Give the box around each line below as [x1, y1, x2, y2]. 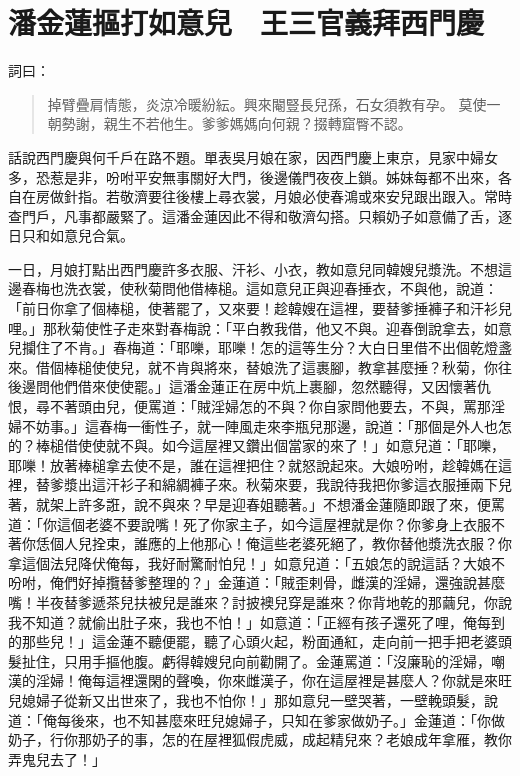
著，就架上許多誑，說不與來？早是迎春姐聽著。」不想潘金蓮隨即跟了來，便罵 [8, 494, 505, 514]
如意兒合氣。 [49, 225, 134, 246]
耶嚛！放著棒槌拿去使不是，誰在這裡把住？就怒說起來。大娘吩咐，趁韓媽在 [8, 454, 498, 475]
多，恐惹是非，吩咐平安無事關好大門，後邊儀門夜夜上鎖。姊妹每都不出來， [8, 166, 498, 187]
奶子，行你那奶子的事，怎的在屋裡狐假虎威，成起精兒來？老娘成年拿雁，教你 [8, 729, 512, 750]
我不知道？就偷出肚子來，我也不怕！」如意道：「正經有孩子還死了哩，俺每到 [8, 611, 505, 632]
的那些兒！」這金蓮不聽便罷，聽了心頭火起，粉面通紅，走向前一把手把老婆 [8, 631, 498, 652]
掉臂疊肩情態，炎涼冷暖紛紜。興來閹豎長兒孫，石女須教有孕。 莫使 [47, 93, 487, 114]
